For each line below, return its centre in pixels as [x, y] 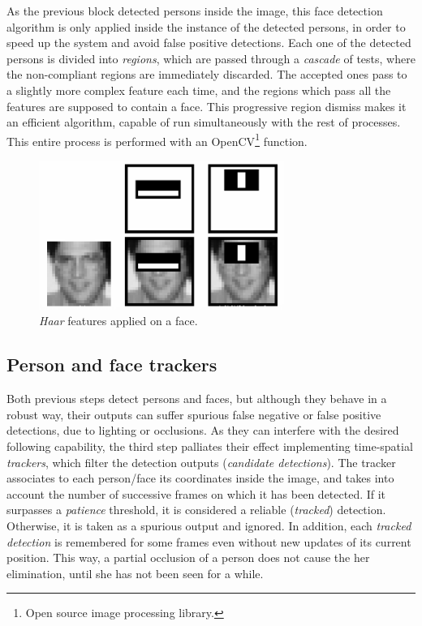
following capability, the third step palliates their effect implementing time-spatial [210, 446]
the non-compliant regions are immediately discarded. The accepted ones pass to [207, 74]
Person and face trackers [112, 364]
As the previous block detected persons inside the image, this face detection [195, 11]
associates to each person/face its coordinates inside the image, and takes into [200, 478]
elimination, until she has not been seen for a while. [135, 573]
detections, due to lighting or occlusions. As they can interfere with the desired [203, 430]
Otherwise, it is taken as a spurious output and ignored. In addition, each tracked [209, 525]
